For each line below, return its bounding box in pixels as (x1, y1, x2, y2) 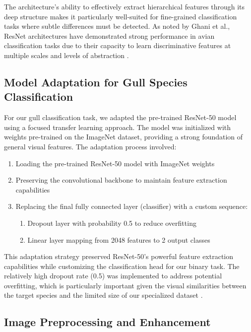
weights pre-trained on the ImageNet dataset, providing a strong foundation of (4, 132, 243, 142)
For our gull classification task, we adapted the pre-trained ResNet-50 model (4, 112, 237, 123)
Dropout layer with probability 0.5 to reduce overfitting (27, 217, 196, 228)
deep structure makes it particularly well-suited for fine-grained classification (4, 11, 237, 21)
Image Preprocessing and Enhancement (4, 314, 211, 330)
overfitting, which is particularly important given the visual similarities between (4, 280, 247, 290)
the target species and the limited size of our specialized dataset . (4, 290, 203, 300)
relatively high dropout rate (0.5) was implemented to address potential (4, 270, 222, 281)
